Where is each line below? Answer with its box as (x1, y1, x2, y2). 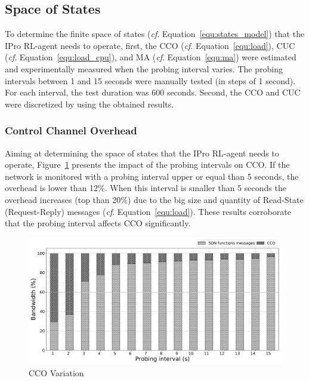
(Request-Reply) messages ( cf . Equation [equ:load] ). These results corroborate (5, 205, 291, 217)
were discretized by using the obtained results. (5, 97, 174, 110)
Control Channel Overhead (5, 123, 137, 138)
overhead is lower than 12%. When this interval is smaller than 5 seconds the (5, 182, 286, 194)
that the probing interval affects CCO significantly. (5, 217, 191, 229)
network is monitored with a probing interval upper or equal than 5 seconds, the (5, 170, 299, 182)
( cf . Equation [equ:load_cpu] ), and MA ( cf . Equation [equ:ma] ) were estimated (5, 51, 296, 63)
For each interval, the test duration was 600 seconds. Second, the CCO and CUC (5, 86, 301, 99)
